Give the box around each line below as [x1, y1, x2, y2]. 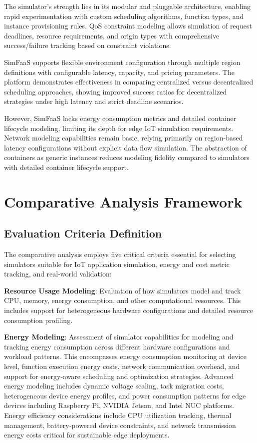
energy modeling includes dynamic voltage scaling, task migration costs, [4, 380, 224, 391]
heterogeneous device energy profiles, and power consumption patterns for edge [4, 390, 246, 400]
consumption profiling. [4, 314, 73, 325]
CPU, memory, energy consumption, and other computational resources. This [4, 295, 241, 305]
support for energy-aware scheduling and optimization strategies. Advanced [4, 370, 234, 381]
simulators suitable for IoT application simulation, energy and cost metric [4, 258, 230, 269]
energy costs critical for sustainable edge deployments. [4, 429, 170, 440]
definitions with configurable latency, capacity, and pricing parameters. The [4, 66, 235, 77]
